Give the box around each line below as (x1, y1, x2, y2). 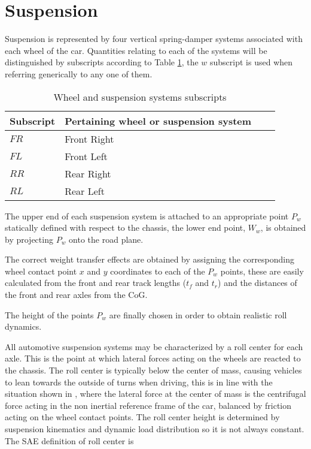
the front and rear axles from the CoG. (5, 288, 148, 301)
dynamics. (5, 320, 42, 333)
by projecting (5, 233, 53, 245)
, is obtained (260, 221, 306, 234)
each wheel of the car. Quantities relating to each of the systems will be (5, 44, 267, 56)
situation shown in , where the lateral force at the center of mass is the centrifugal (5, 387, 306, 400)
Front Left (65, 149, 108, 163)
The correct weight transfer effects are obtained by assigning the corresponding (5, 253, 295, 266)
